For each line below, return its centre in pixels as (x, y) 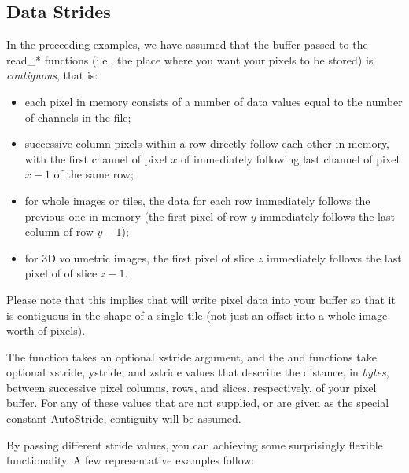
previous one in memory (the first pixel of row (136, 216)
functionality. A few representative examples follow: (131, 460)
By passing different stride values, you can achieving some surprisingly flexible (195, 444)
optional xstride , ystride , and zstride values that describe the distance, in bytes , (198, 372)
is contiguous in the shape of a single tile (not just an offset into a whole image (197, 315)
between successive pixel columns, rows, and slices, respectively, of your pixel (192, 387)
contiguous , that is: (52, 75)
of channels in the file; (78, 117)
